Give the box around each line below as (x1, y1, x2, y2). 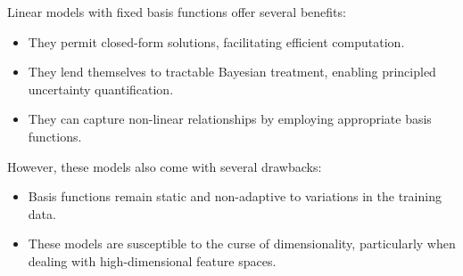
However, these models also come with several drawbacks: (7, 157, 322, 175)
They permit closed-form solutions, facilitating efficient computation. (28, 32, 405, 51)
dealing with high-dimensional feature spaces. (28, 251, 277, 270)
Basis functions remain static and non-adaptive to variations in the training (28, 187, 442, 206)
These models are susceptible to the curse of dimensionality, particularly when (28, 234, 456, 253)
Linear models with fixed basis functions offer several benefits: (7, 3, 346, 20)
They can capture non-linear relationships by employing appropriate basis (28, 110, 432, 128)
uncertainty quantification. (28, 79, 174, 98)
